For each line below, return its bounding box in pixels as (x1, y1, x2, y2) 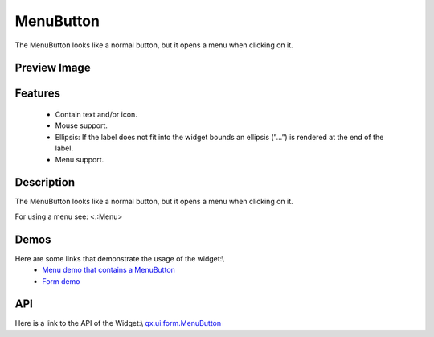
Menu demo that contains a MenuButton (42, 265, 176, 275)
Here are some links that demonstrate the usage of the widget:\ (14, 253, 225, 263)
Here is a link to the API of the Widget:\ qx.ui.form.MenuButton (14, 319, 222, 328)
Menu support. (55, 154, 104, 164)
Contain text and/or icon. (55, 109, 138, 119)
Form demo (42, 276, 80, 286)
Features (14, 87, 60, 101)
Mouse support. (55, 121, 108, 130)
